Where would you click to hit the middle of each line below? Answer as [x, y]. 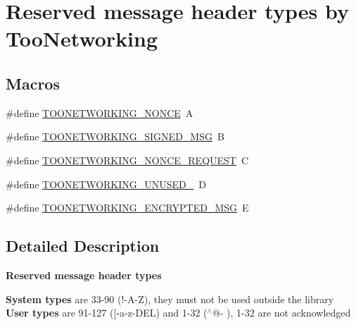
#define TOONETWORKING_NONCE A [100, 112]
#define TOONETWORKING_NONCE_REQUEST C [127, 160]
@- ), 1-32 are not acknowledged [281, 313]
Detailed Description [83, 246]
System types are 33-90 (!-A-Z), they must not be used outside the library [170, 299]
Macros [33, 83]
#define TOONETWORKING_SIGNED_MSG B [115, 136]
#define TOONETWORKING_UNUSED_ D [106, 184]
